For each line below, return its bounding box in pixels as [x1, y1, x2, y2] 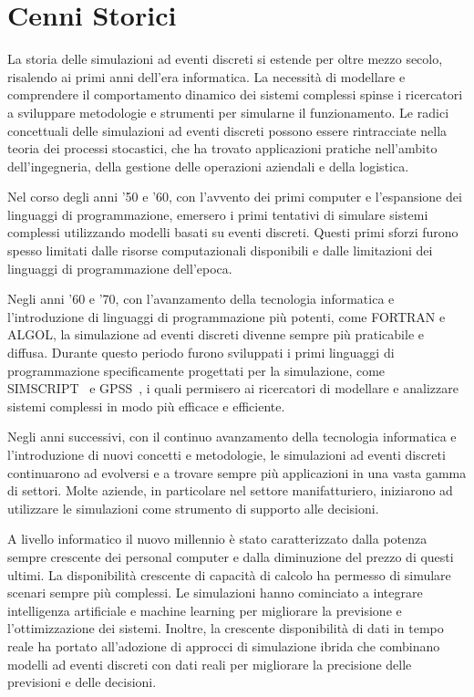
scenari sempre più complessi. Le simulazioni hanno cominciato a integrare [7, 583, 423, 602]
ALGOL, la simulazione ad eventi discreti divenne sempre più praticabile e [7, 325, 424, 344]
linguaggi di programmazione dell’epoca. [7, 258, 232, 277]
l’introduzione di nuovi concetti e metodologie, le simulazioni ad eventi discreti [7, 445, 446, 463]
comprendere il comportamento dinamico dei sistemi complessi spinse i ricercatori [7, 85, 463, 104]
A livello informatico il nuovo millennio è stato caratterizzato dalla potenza [7, 529, 428, 548]
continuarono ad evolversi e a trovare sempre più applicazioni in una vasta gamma [7, 463, 467, 482]
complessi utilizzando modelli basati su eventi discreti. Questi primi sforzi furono [7, 223, 459, 242]
